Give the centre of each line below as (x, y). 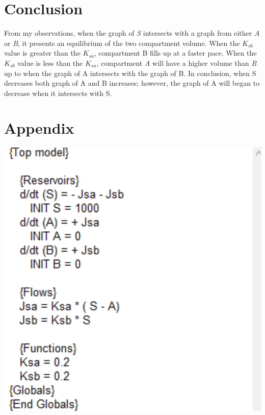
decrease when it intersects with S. (58, 93)
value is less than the (50, 63)
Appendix (39, 128)
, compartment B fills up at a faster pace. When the (176, 53)
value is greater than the (42, 53)
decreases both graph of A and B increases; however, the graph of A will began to (132, 83)
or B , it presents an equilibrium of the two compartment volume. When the (122, 43)
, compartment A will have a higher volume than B (176, 63)
